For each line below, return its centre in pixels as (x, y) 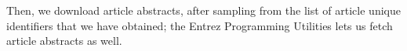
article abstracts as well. (64, 41)
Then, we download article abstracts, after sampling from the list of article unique (203, 10)
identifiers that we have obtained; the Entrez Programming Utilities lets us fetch (200, 25)
